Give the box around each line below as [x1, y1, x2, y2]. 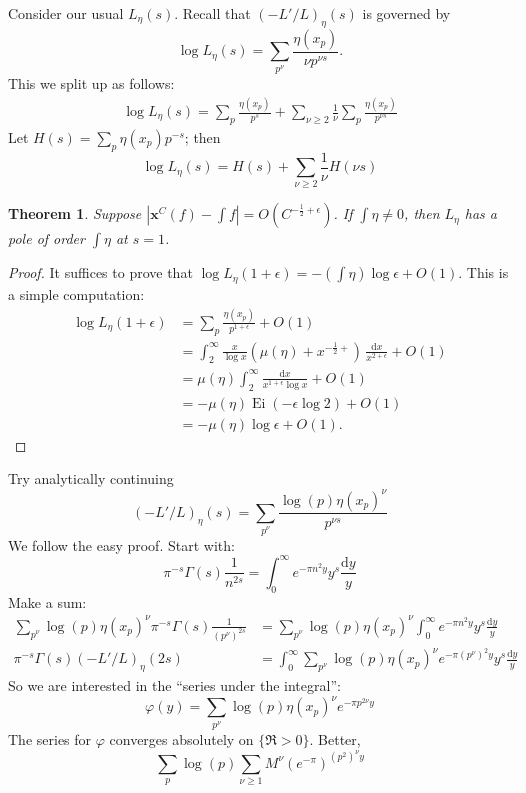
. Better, [309, 729, 361, 750]
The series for [8, 729, 92, 750]
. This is [458, 262, 509, 283]
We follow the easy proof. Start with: [8, 534, 235, 555]
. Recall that [174, 3, 251, 23]
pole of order [8, 228, 85, 249]
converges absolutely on [109, 729, 254, 750]
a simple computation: [8, 283, 145, 304]
